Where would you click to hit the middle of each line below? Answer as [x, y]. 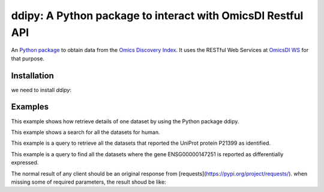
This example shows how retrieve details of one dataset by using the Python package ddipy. [125, 121]
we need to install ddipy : [41, 90]
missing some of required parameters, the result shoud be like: [88, 182]
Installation [32, 76]
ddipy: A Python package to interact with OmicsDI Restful [157, 16]
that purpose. [28, 58]
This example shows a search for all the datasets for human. [85, 132]
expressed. [25, 163]
